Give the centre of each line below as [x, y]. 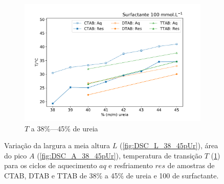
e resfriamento [131, 165]
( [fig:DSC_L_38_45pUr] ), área [169, 145]
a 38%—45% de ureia [64, 128]
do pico [16, 155]
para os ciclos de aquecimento [51, 165]
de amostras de [191, 165]
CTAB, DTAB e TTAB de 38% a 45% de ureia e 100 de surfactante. [111, 176]
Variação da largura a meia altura [57, 145]
